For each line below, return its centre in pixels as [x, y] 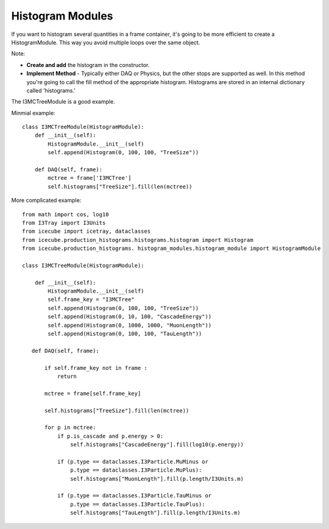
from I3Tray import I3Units [64, 223]
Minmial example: [33, 113]
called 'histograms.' [51, 90]
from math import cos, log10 [65, 214]
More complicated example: [46, 201]
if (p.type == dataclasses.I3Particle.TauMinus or [134, 496]
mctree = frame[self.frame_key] [93, 393]
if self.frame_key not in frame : [96, 368]
